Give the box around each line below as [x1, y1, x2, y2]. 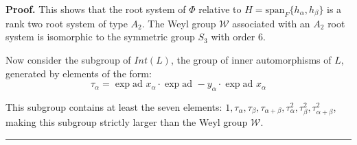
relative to [198, 2, 242, 16]
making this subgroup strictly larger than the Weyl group [5, 115, 248, 129]
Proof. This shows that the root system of [5, 2, 186, 16]
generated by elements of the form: [5, 66, 152, 80]
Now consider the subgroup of [5, 52, 131, 66]
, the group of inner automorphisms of [170, 52, 332, 66]
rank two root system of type [5, 16, 128, 30]
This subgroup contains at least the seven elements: [5, 99, 222, 114]
